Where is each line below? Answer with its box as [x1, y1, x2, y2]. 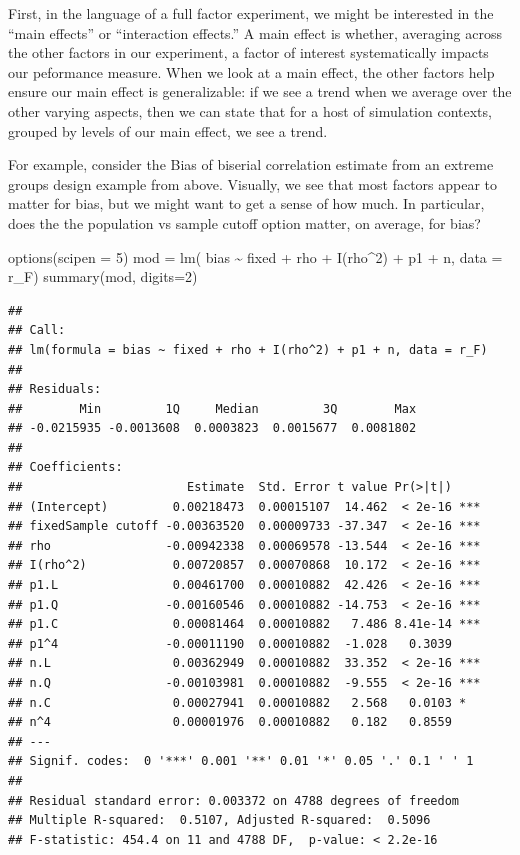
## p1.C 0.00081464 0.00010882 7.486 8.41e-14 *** [8, 617, 481, 632]
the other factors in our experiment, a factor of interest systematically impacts [8, 42, 489, 63]
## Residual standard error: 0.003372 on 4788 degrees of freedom [8, 793, 460, 808]
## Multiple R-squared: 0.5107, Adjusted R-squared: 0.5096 [8, 813, 431, 828]
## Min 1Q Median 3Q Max [8, 401, 417, 416]
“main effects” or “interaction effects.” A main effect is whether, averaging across [8, 22, 502, 43]
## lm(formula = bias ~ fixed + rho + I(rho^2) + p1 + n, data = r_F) [8, 342, 488, 357]
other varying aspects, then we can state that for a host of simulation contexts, [8, 100, 492, 121]
